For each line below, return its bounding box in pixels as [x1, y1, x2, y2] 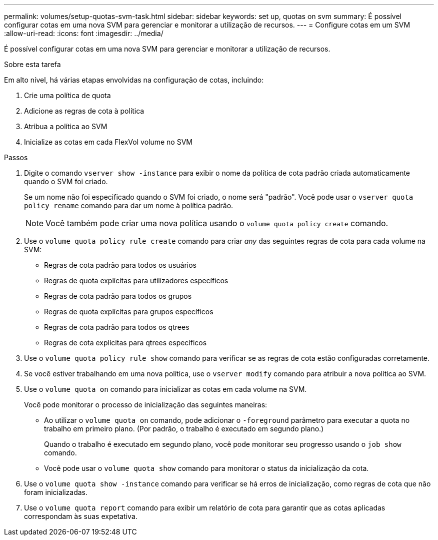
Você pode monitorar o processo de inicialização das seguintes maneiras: [24, 400, 267, 409]
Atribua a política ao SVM [24, 122, 107, 131]
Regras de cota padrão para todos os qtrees [44, 323, 189, 331]
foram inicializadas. [24, 488, 88, 496]
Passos [4, 153, 28, 162]
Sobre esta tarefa [4, 60, 61, 69]
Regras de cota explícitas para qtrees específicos [44, 338, 207, 347]
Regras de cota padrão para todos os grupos [44, 292, 192, 300]
